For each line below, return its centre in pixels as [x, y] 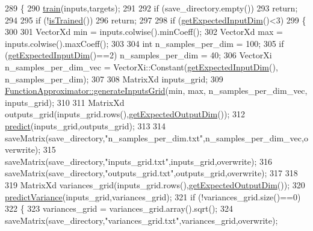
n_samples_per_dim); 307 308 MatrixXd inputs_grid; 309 [114, 79]
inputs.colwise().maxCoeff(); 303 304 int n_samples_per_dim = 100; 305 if [144, 43]
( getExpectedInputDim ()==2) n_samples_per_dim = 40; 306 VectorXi [138, 55]
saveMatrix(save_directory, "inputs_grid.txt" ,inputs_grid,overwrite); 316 [138, 161]
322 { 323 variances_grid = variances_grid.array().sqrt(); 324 [119, 208]
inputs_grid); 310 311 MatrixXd [65, 102]
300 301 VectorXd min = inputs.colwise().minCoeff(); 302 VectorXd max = [144, 32]
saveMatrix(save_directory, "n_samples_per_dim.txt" [104, 137]
